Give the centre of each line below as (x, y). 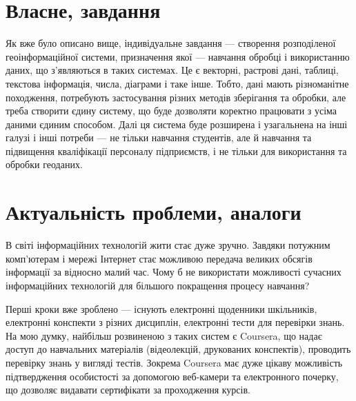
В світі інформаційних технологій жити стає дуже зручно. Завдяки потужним (168, 245)
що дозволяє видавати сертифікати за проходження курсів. (128, 390)
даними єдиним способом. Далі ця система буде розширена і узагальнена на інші (177, 124)
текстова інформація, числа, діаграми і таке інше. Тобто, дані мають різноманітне (177, 83)
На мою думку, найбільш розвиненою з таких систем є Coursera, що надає (164, 335)
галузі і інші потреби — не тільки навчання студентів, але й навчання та (159, 137)
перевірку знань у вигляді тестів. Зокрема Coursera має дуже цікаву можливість (174, 362)
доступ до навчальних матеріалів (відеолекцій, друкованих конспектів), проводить (178, 349)
